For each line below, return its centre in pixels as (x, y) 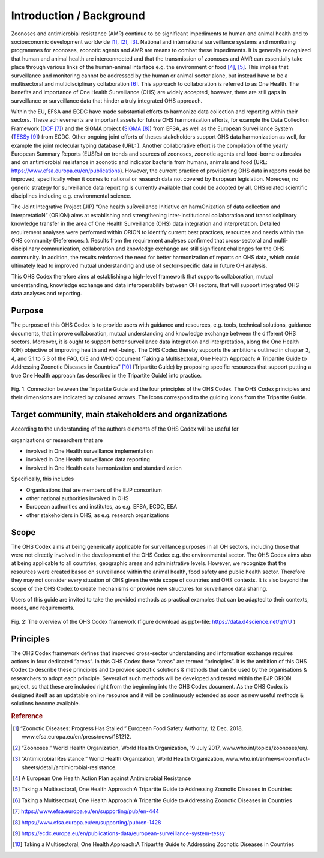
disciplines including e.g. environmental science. (71, 196)
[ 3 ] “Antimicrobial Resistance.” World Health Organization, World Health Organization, (118, 759)
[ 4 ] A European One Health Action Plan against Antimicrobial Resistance (102, 778)
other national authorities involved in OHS (77, 498)
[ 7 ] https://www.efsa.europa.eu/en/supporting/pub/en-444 (86, 811)
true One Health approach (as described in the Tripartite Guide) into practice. (106, 375)
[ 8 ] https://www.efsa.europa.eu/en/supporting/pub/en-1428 (87, 822)
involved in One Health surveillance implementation (89, 451)
